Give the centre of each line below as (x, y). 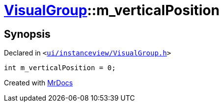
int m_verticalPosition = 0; (60, 68)
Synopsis (27, 34)
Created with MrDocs (39, 83)
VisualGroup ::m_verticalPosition (112, 10)
